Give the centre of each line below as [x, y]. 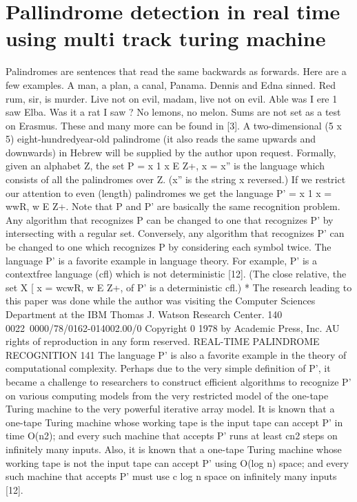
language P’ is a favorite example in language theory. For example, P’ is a [161, 260]
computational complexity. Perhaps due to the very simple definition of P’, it [168, 368]
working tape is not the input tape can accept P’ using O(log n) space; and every [177, 462]
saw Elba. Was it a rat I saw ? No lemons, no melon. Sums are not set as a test [173, 112]
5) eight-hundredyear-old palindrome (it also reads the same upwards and [161, 139]
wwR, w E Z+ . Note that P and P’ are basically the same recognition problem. [173, 206]
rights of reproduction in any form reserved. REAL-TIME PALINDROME [163, 341]
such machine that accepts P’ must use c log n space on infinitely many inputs [171, 476]
